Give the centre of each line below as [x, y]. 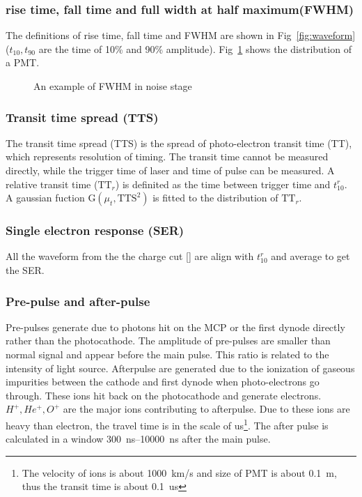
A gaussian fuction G [51, 198]
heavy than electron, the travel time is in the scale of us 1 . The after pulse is [167, 424]
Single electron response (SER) [95, 230]
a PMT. [23, 62]
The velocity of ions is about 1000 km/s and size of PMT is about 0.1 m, [179, 472]
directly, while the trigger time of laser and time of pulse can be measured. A [170, 170]
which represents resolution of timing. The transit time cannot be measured [167, 156]
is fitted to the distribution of [215, 198]
